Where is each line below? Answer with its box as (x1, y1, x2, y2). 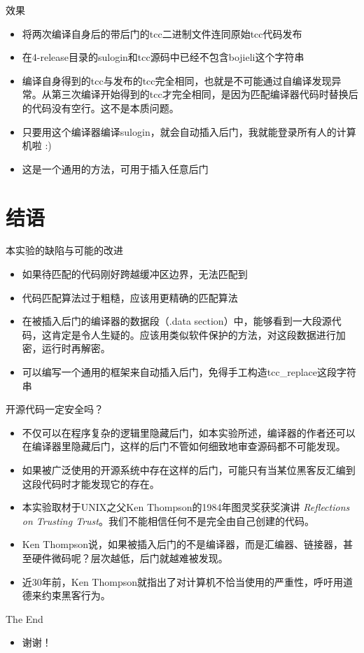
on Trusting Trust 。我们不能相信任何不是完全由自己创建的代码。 (22, 513, 314, 528)
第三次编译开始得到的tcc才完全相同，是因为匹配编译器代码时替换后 (51, 87, 358, 101)
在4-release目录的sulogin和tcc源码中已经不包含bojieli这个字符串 (22, 50, 304, 64)
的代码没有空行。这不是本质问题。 (22, 100, 179, 115)
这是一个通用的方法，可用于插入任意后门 (22, 161, 209, 176)
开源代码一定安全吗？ (6, 402, 104, 416)
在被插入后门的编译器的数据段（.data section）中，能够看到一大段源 (22, 314, 332, 328)
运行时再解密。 (41, 341, 111, 356)
